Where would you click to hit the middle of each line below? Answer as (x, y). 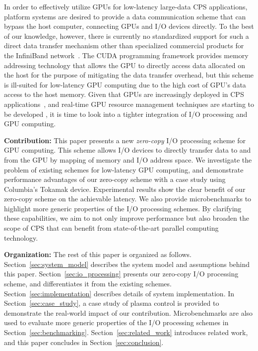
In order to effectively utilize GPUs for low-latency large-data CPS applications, (126, 6)
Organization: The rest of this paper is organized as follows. (98, 254)
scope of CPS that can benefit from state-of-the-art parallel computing (111, 228)
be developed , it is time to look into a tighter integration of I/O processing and (126, 114)
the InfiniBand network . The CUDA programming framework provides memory (126, 55)
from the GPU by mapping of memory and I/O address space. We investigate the (128, 159)
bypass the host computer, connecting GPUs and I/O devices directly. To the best (129, 26)
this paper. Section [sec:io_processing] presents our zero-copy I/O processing (121, 274)
